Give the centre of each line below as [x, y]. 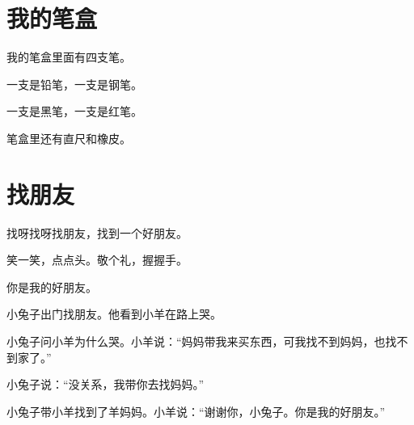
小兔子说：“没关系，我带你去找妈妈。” [106, 384]
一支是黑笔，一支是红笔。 [74, 111]
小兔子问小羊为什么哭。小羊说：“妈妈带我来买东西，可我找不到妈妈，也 [196, 341]
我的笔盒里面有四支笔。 [69, 57]
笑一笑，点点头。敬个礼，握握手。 [97, 260]
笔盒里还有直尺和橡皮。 [69, 138]
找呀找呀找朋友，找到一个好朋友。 [97, 232]
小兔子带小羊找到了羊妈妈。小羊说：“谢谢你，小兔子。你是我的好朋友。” [196, 411]
